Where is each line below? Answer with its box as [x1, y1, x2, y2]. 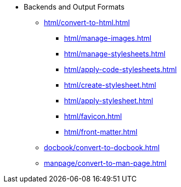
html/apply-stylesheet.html [64, 96, 153, 105]
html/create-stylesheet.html [64, 81, 156, 89]
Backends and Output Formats [24, 3, 125, 11]
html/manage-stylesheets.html [64, 49, 166, 58]
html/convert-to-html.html [44, 18, 130, 27]
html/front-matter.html [64, 128, 138, 136]
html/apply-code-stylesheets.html [64, 65, 177, 74]
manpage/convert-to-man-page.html [44, 159, 167, 167]
